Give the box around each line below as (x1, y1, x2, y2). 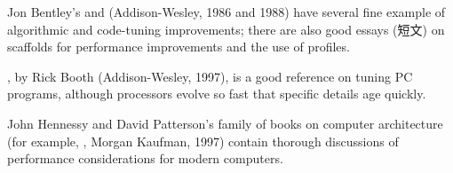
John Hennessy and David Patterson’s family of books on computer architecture (7, 114, 443, 132)
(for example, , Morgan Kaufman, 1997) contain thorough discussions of (7, 131, 399, 150)
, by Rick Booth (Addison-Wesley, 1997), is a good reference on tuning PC (7, 67, 413, 85)
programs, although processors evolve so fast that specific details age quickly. (7, 84, 426, 103)
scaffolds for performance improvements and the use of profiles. (7, 37, 350, 56)
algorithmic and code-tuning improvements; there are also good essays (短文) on (7, 20, 445, 38)
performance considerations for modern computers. (7, 149, 283, 168)
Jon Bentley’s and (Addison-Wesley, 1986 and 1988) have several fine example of (7, 3, 446, 20)
